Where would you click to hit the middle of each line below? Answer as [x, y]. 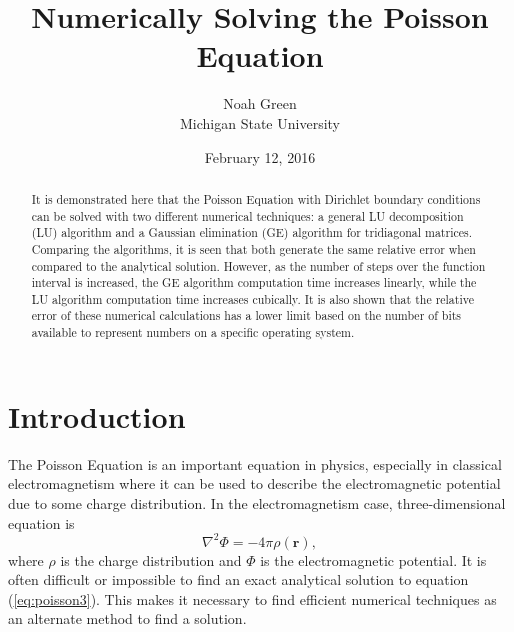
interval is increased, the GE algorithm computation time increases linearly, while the [254, 282]
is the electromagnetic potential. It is [373, 559]
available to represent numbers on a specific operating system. [193, 332]
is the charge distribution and [151, 559]
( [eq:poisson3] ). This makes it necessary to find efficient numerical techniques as [252, 598]
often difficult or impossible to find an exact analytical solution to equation [238, 579]
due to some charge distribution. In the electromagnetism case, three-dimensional [257, 502]
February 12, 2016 [260, 156]
